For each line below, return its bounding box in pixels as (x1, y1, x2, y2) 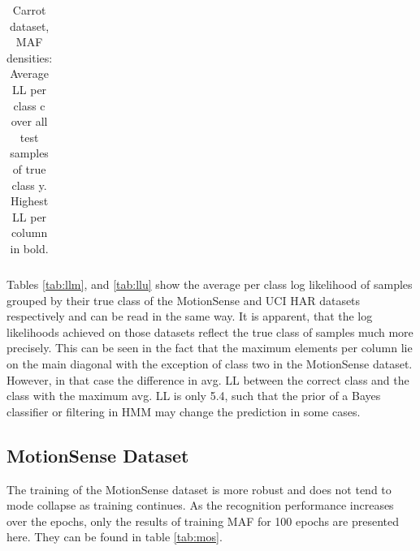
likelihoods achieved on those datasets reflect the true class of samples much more (6, 323, 414, 340)
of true (12, 160, 46, 177)
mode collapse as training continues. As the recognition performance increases (6, 497, 394, 514)
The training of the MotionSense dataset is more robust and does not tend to (6, 480, 392, 497)
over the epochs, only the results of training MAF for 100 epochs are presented (6, 512, 400, 529)
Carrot (12, 2, 46, 18)
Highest (10, 192, 49, 209)
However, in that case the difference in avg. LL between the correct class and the (6, 371, 409, 388)
